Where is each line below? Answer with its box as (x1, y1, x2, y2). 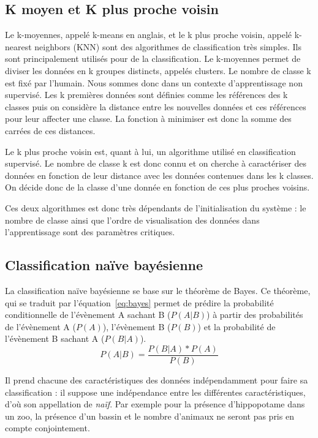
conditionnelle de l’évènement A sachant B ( (5, 308, 171, 321)
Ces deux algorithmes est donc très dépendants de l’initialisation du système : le (5, 201, 306, 214)
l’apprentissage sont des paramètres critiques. (5, 225, 175, 238)
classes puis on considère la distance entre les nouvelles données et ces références (5, 100, 306, 113)
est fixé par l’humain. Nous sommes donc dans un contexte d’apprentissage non (5, 76, 303, 89)
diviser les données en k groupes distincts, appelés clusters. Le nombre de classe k (5, 64, 311, 77)
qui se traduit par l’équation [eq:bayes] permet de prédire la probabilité (5, 296, 274, 309)
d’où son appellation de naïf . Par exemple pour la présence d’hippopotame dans (5, 398, 305, 410)
